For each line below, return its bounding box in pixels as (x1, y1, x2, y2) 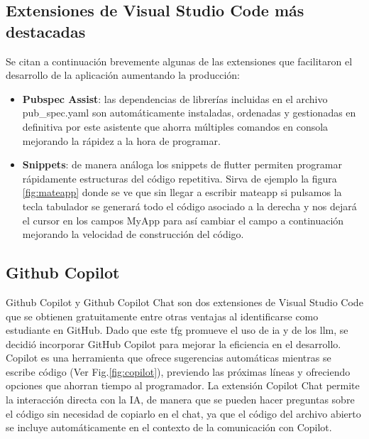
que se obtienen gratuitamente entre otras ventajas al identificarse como (6, 308, 319, 323)
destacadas (6, 20, 86, 42)
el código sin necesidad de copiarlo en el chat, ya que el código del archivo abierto (6, 406, 361, 421)
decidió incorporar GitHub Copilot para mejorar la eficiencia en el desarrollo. (6, 336, 341, 351)
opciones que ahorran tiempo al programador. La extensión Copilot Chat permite (6, 378, 360, 393)
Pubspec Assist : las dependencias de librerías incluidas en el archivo (22, 91, 328, 106)
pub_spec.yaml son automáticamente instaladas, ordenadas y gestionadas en (22, 105, 356, 120)
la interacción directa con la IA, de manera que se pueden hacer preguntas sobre (6, 392, 355, 407)
